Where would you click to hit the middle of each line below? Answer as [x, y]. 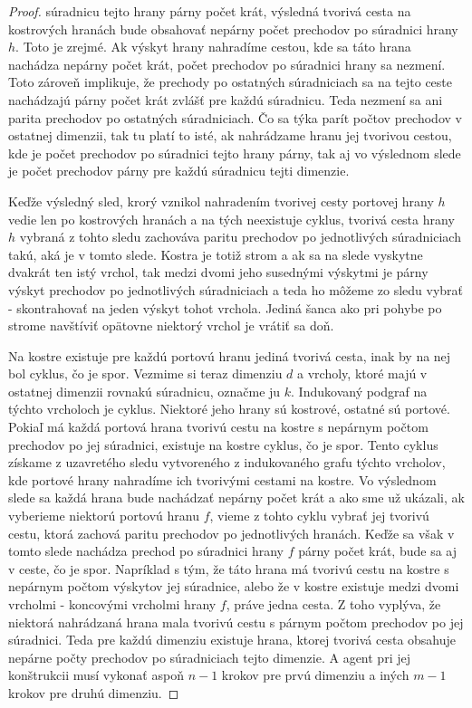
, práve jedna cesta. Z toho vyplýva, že [333, 604]
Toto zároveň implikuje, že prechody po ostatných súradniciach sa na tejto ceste [231, 82]
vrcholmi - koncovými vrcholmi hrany [112, 604]
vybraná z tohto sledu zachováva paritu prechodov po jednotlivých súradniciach [240, 237]
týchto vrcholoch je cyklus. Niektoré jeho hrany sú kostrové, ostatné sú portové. [229, 409]
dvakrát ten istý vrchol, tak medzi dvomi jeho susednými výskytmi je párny [218, 272]
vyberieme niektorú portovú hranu [104, 516]
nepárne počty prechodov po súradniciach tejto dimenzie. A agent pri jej [209, 657]
